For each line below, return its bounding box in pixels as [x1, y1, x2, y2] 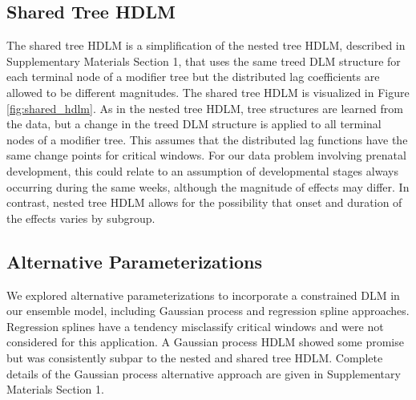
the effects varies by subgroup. [6, 209, 155, 226]
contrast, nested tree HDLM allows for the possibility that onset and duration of [6, 194, 402, 211]
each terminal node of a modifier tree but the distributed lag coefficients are [6, 68, 380, 85]
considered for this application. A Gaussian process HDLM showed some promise [6, 333, 404, 350]
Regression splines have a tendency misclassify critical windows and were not [6, 317, 384, 334]
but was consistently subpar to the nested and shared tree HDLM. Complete [6, 349, 383, 366]
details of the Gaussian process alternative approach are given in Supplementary [6, 365, 401, 382]
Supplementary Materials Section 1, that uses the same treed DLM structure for [6, 52, 401, 69]
